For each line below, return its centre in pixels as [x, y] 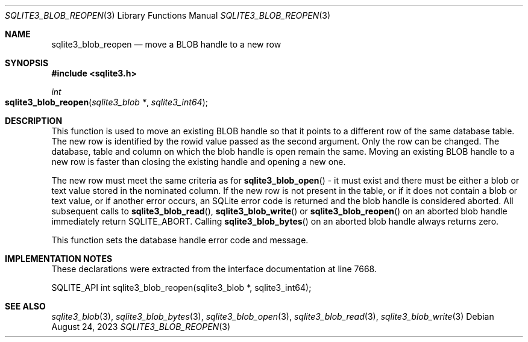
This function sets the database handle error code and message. [180, 240]
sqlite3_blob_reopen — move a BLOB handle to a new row [166, 44]
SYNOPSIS [27, 63]
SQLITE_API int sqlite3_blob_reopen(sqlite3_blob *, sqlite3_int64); [181, 288]
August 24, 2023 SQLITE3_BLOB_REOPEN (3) [141, 327]
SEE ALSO [25, 306]
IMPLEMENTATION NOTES [59, 259]
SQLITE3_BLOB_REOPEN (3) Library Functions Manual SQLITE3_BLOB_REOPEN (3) [168, 15]
